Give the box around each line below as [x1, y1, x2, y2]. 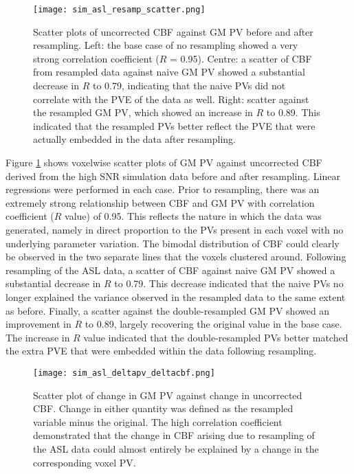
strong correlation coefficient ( [33, 51, 159, 65]
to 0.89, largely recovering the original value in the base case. [85, 317, 342, 331]
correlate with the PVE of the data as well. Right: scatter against [33, 91, 309, 106]
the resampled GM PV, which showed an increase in [33, 105, 253, 120]
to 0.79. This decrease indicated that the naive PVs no [114, 276, 344, 291]
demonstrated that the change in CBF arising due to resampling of [33, 428, 315, 442]
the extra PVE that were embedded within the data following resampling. [5, 343, 317, 358]
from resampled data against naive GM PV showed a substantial [33, 65, 305, 79]
